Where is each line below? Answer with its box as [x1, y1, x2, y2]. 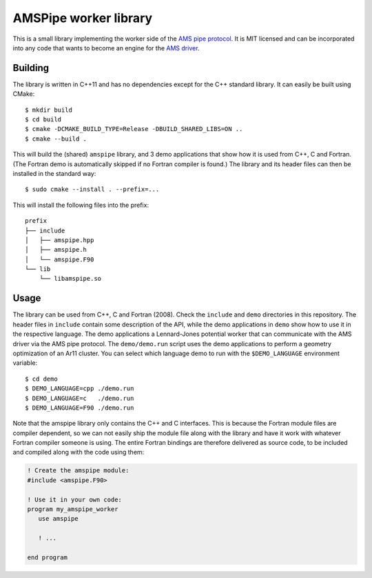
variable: [12, 359, 38, 367]
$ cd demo [25, 375, 58, 383]
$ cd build [25, 116, 62, 123]
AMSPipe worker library [12, 10, 153, 26]
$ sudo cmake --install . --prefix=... [25, 186, 160, 193]
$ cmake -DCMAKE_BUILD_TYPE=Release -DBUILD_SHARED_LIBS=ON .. [25, 125, 243, 133]
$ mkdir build [25, 106, 72, 114]
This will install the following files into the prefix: [12, 201, 149, 209]
